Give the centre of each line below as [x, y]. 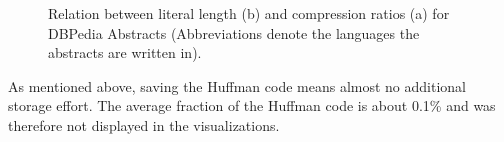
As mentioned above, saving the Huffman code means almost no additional [237, 85]
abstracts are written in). [125, 52]
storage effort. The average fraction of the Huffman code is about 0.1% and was [252, 105]
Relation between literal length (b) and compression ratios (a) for [249, 13]
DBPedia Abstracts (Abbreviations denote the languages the [234, 32]
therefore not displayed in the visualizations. [144, 124]
